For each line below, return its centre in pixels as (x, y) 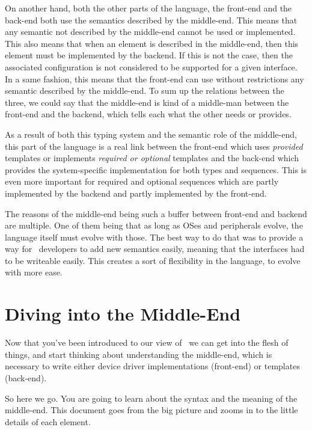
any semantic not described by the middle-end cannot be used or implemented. (150, 32)
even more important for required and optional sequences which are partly (142, 181)
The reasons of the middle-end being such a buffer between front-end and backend (156, 213)
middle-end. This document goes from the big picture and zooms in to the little (151, 410)
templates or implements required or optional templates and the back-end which (152, 158)
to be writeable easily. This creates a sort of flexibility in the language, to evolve (153, 260)
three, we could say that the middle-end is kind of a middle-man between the (147, 102)
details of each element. (48, 421)
